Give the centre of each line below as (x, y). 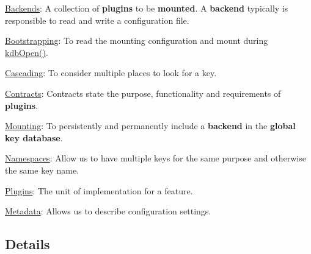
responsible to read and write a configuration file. (97, 20)
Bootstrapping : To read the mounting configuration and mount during (137, 41)
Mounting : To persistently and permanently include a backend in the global (150, 126)
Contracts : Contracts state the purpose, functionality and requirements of (143, 93)
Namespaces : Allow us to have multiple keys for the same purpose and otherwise (155, 158)
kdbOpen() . (27, 52)
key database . (34, 137)
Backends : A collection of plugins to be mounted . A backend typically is (147, 8)
